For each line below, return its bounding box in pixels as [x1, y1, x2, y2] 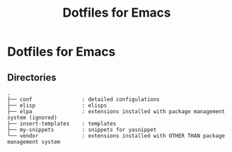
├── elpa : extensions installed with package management [7, 108, 226, 115]
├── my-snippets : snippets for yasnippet [7, 126, 157, 133]
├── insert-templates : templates [7, 120, 117, 127]
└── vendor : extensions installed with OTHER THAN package [7, 133, 226, 140]
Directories [7, 71, 57, 83]
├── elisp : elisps [7, 102, 108, 109]
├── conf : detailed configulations [7, 96, 160, 103]
